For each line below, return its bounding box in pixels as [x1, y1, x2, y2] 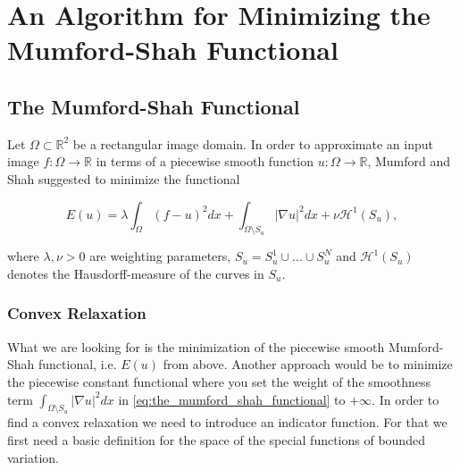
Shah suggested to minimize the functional [7, 169, 240, 188]
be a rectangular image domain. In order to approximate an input [72, 134, 433, 153]
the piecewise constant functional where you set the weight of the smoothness [7, 372, 431, 390]
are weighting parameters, [89, 247, 231, 265]
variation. [7, 448, 60, 466]
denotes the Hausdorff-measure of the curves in [7, 264, 264, 282]
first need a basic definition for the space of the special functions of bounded [7, 430, 425, 449]
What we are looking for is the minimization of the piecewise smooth [7, 337, 385, 356]
